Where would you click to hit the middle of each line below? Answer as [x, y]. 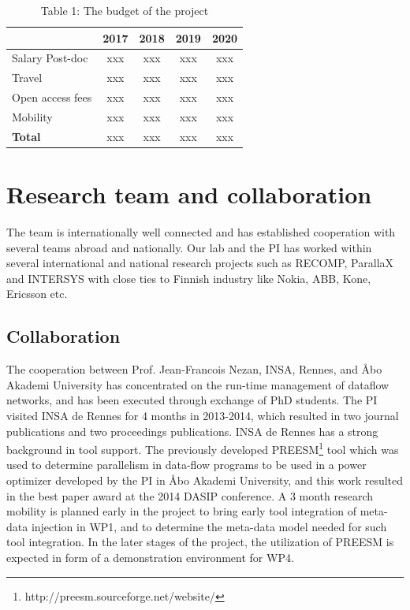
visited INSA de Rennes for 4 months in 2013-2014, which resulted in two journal [203, 415]
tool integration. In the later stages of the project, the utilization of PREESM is [200, 542]
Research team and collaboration [189, 194]
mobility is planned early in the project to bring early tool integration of [182, 511]
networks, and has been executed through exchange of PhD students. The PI [192, 400]
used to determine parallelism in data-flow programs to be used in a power [186, 465]
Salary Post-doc [50, 58]
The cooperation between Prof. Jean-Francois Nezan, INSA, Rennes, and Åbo [194, 369]
